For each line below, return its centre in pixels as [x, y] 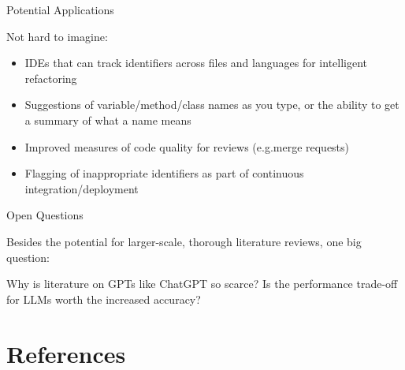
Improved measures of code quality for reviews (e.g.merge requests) [187, 146]
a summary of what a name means [108, 120]
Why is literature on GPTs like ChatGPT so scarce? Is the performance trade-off [202, 284]
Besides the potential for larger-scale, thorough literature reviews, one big [184, 241]
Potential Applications [60, 9]
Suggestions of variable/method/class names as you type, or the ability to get [212, 105]
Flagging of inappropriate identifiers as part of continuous [164, 173]
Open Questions [45, 215]
